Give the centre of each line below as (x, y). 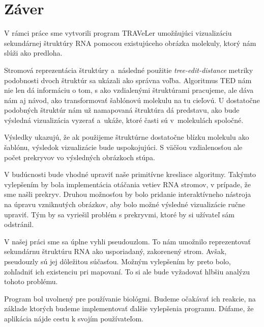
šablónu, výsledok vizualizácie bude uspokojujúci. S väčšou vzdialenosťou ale (123, 147)
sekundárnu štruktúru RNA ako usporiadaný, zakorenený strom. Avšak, (115, 251)
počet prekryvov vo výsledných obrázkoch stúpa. (80, 157)
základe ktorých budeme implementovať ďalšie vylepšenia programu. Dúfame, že (129, 308)
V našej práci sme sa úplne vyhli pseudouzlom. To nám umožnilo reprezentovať (127, 241)
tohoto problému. (31, 281)
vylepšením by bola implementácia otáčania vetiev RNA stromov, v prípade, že (127, 184)
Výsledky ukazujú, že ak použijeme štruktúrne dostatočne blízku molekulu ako (127, 137)
